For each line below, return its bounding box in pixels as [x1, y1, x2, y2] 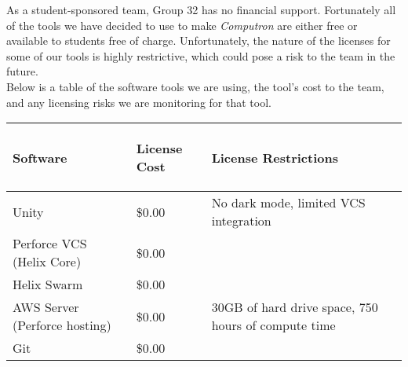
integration [211, 211, 271, 230]
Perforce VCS [13, 234, 87, 253]
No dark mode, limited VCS [211, 193, 366, 212]
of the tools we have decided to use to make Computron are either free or [6, 17, 358, 33]
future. [6, 63, 38, 79]
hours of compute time [211, 316, 336, 335]
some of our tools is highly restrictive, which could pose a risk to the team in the [6, 47, 395, 64]
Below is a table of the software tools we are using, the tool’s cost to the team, [6, 78, 384, 94]
